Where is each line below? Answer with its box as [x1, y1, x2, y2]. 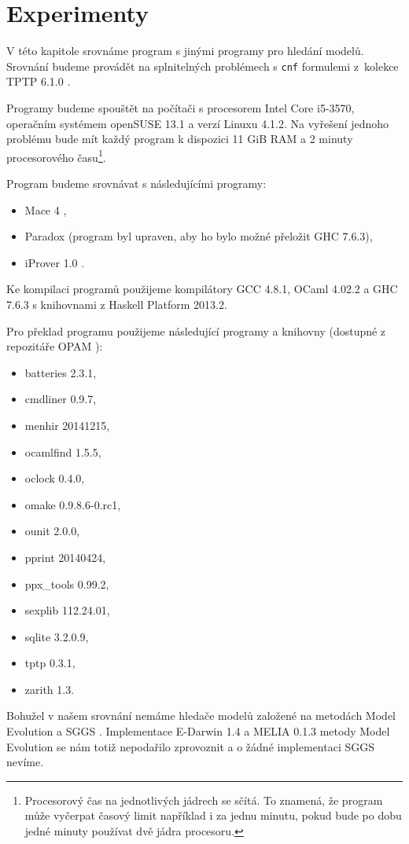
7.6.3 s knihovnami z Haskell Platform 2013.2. [6, 295, 227, 312]
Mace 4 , [24, 201, 67, 218]
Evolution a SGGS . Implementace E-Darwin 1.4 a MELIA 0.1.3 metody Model [6, 723, 390, 739]
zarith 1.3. [24, 681, 75, 697]
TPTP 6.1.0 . [6, 73, 71, 90]
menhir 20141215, [24, 416, 110, 433]
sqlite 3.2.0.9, [24, 628, 89, 644]
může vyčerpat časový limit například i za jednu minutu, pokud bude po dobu [24, 807, 402, 824]
